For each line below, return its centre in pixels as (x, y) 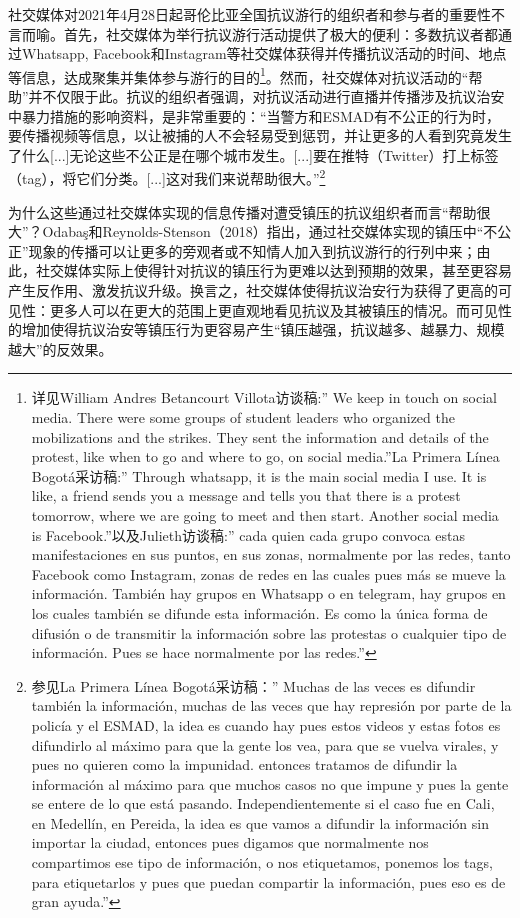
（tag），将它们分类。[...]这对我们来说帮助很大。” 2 (167, 177)
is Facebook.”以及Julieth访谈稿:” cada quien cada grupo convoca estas (248, 534)
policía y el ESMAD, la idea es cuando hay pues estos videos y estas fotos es (266, 724)
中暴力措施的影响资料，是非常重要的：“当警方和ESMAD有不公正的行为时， (254, 115)
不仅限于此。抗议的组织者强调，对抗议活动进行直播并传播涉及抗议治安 (273, 96)
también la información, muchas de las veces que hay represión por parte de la (271, 705)
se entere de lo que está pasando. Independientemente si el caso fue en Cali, (263, 803)
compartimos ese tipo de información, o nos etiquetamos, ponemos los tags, (262, 862)
